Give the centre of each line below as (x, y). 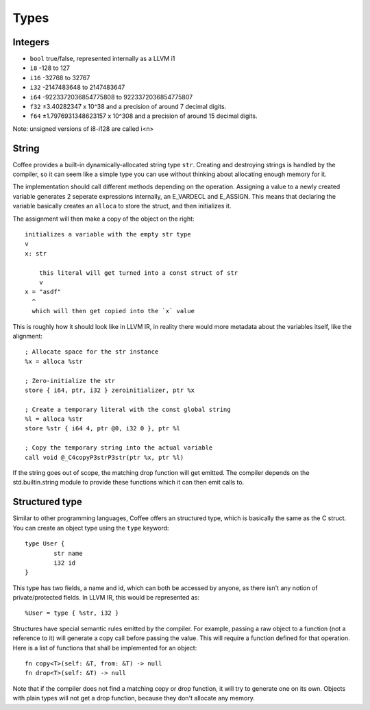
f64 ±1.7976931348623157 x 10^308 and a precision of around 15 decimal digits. (144, 116)
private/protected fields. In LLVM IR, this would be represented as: (106, 598)
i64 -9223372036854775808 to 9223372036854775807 (111, 97)
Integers (31, 42)
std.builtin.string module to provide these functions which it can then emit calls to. (128, 482)
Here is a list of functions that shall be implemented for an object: (105, 648)
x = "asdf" (43, 292)
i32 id (65, 563)
